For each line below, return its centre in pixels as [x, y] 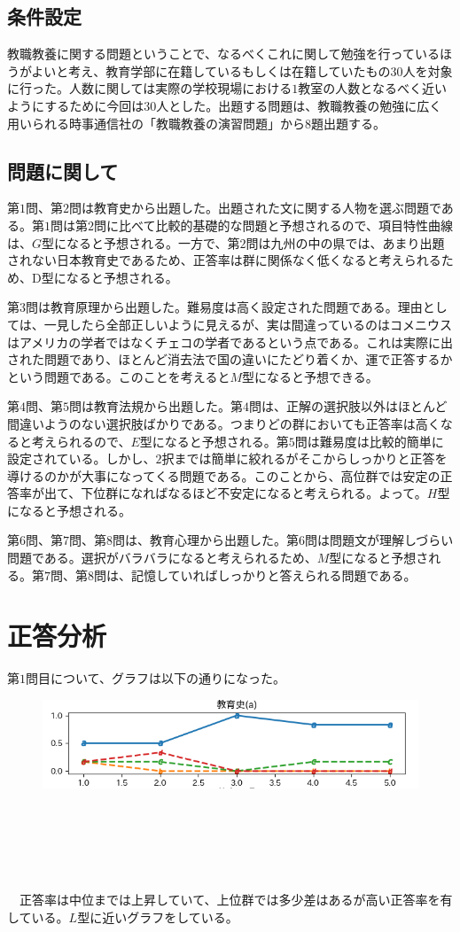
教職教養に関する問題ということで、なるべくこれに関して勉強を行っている [223, 54]
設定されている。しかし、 [82, 458]
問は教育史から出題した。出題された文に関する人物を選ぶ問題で [255, 208]
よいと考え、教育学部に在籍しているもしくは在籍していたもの [211, 70]
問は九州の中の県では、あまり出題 [345, 242]
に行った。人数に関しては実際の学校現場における [150, 88]
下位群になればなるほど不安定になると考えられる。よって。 [254, 493]
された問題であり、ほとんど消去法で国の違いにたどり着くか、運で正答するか [230, 359]
